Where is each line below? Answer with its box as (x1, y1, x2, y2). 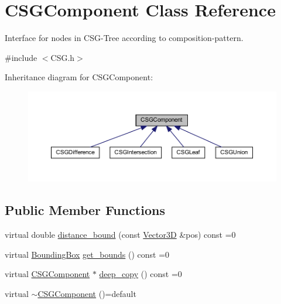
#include (5, 51, 37, 63)
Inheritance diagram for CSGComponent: (5, 71, 153, 83)
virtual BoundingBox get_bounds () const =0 (5, 248, 170, 260)
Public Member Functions (5, 201, 165, 219)
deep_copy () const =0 (99, 268, 182, 280)
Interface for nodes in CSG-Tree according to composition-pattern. (5, 32, 244, 44)
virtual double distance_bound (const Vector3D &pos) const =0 (5, 228, 236, 241)
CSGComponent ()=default (37, 287, 136, 299)
